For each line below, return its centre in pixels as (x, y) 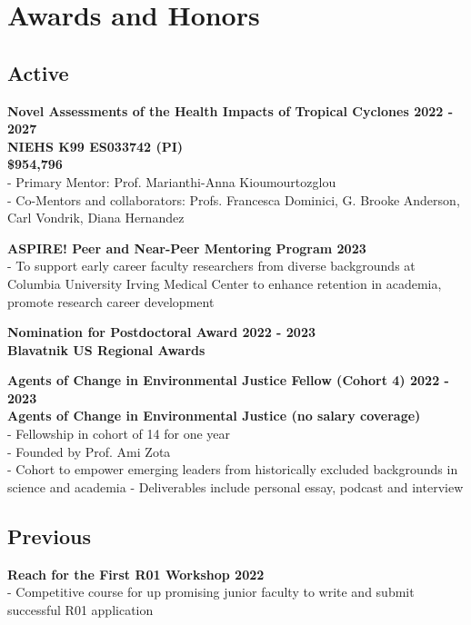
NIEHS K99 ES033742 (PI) (95, 146)
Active (38, 72)
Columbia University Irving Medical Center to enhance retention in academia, (225, 283)
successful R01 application (80, 609)
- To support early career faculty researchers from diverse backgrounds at (211, 266)
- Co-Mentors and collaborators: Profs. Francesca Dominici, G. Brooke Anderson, (234, 199)
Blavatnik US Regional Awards (106, 349)
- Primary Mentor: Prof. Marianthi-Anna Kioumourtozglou (172, 181)
